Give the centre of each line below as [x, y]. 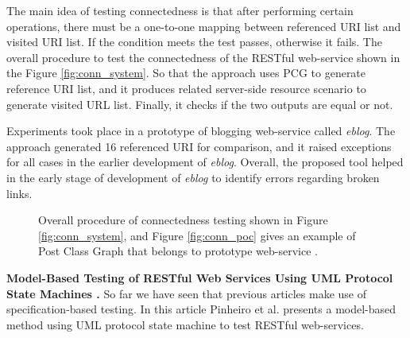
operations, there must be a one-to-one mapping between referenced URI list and [204, 26]
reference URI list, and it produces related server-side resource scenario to [186, 88]
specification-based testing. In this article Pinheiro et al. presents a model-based [201, 309]
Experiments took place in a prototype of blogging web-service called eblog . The [201, 131]
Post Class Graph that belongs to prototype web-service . [178, 251]
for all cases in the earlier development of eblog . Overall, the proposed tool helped [205, 162]
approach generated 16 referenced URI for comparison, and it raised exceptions [199, 146]
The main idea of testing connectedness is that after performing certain [180, 10]
